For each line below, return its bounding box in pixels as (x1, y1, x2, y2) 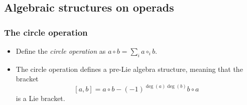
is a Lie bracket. (16, 93, 65, 103)
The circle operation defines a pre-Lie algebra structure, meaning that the (16, 63, 243, 74)
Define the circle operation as (16, 46, 106, 56)
